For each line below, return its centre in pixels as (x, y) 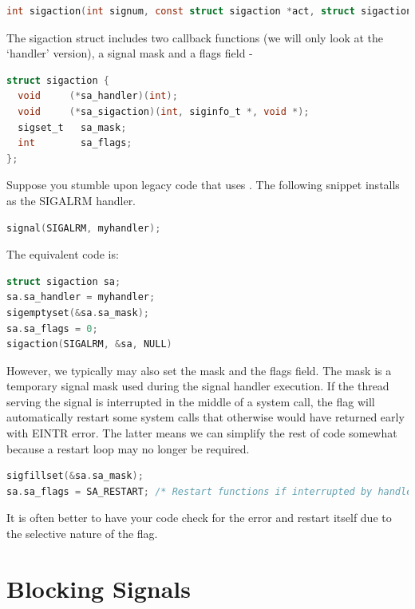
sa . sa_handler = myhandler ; (81, 297)
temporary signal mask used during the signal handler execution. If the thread (198, 386)
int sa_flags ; (75, 143)
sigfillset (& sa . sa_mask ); (75, 476)
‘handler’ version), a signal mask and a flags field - (130, 53)
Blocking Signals (99, 588)
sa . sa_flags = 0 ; (52, 328)
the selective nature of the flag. (82, 534)
